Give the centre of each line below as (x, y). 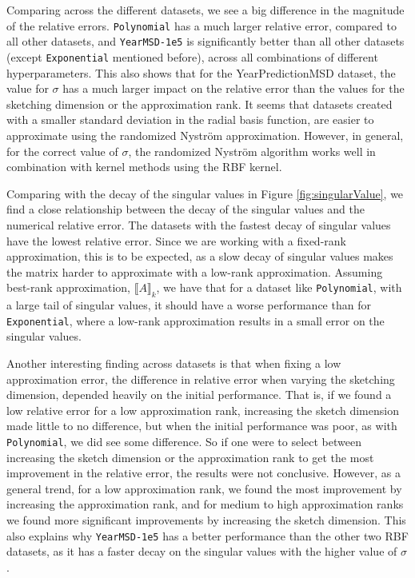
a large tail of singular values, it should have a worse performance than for (189, 305)
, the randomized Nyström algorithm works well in (252, 151)
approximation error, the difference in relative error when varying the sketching (201, 379)
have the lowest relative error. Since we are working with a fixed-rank (176, 240)
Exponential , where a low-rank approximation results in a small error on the (196, 320)
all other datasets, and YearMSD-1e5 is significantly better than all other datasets (206, 41)
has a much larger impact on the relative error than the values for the (233, 88)
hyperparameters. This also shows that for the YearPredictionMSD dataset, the (201, 72)
